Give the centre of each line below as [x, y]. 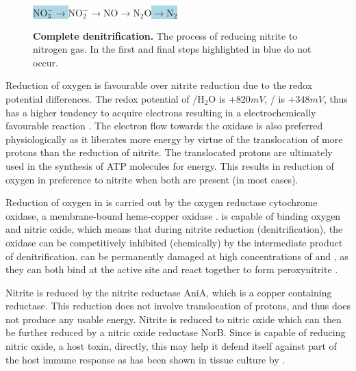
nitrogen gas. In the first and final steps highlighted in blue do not [172, 49]
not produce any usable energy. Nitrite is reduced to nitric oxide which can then [174, 319]
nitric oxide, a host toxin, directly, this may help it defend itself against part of [171, 346]
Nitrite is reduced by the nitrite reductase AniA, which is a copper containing [169, 292]
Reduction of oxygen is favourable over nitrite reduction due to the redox [159, 85]
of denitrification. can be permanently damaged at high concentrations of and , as [177, 256]
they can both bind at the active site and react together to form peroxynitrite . [172, 269]
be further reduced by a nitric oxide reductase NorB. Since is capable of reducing [176, 332]
